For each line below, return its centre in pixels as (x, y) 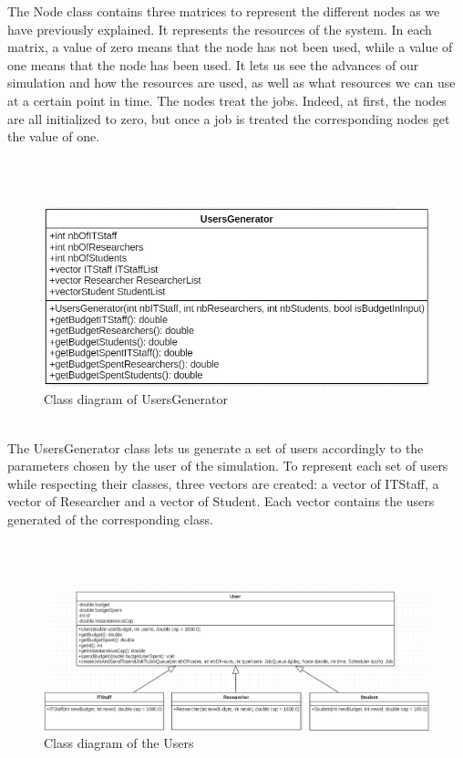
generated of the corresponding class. (110, 519)
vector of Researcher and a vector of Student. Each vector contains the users (221, 501)
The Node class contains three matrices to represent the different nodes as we (224, 11)
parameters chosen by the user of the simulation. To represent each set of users (228, 466)
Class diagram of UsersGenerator (136, 399)
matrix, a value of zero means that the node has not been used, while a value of (230, 47)
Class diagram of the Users (119, 743)
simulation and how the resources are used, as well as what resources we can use (231, 83)
